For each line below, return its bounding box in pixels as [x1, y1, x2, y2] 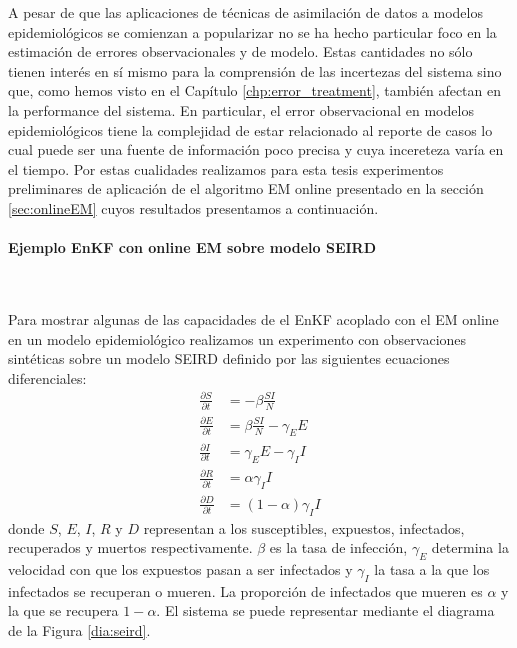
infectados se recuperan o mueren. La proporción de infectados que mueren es [8, 580, 483, 601]
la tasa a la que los [374, 558, 490, 579]
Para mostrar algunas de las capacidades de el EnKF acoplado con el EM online [8, 308, 499, 329]
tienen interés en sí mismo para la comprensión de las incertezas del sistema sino [8, 60, 502, 81]
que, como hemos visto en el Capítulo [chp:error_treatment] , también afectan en [8, 80, 502, 101]
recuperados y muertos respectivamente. [8, 537, 253, 558]
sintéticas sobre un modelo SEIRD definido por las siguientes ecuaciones [8, 348, 450, 369]
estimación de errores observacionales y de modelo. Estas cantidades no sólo [8, 41, 473, 62]
